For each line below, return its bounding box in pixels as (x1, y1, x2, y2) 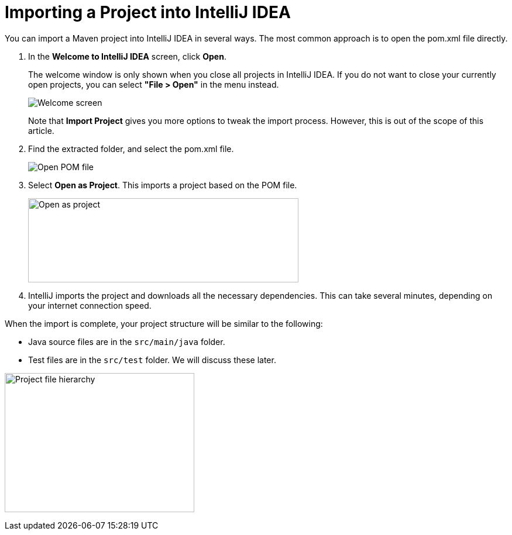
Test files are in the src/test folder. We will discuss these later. (28, 354, 276, 365)
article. (28, 125, 54, 136)
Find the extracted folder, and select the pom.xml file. (28, 143, 234, 154)
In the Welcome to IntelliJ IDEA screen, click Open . (28, 51, 226, 61)
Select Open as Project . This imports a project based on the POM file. (28, 180, 297, 190)
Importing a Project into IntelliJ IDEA (5, 2, 291, 22)
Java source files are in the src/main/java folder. (28, 336, 225, 347)
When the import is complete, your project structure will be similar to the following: (5, 318, 323, 329)
